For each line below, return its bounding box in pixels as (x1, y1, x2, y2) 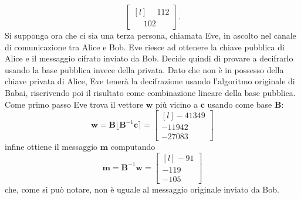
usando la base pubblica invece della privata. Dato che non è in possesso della (5, 63, 284, 76)
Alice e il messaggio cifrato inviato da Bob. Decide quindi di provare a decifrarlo (5, 52, 293, 64)
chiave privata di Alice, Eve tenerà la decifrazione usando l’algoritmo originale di (5, 75, 295, 87)
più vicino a (155, 98, 198, 110)
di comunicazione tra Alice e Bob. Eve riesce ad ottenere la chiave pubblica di (5, 40, 285, 53)
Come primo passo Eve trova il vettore (5, 98, 144, 110)
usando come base (207, 98, 272, 110)
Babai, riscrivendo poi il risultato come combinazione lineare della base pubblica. (5, 86, 296, 98)
